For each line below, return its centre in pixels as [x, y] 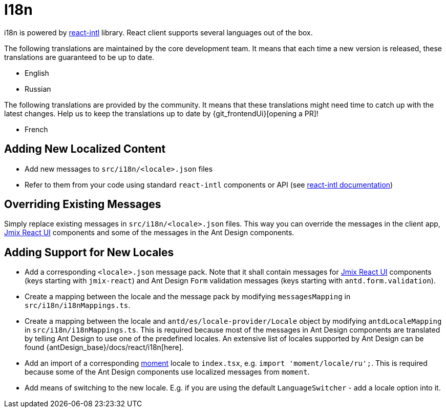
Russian [38, 89]
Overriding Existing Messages [83, 204]
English [37, 73]
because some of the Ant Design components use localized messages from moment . [167, 372]
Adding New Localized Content [85, 149]
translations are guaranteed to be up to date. [79, 57]
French [36, 129]
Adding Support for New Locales [89, 252]
